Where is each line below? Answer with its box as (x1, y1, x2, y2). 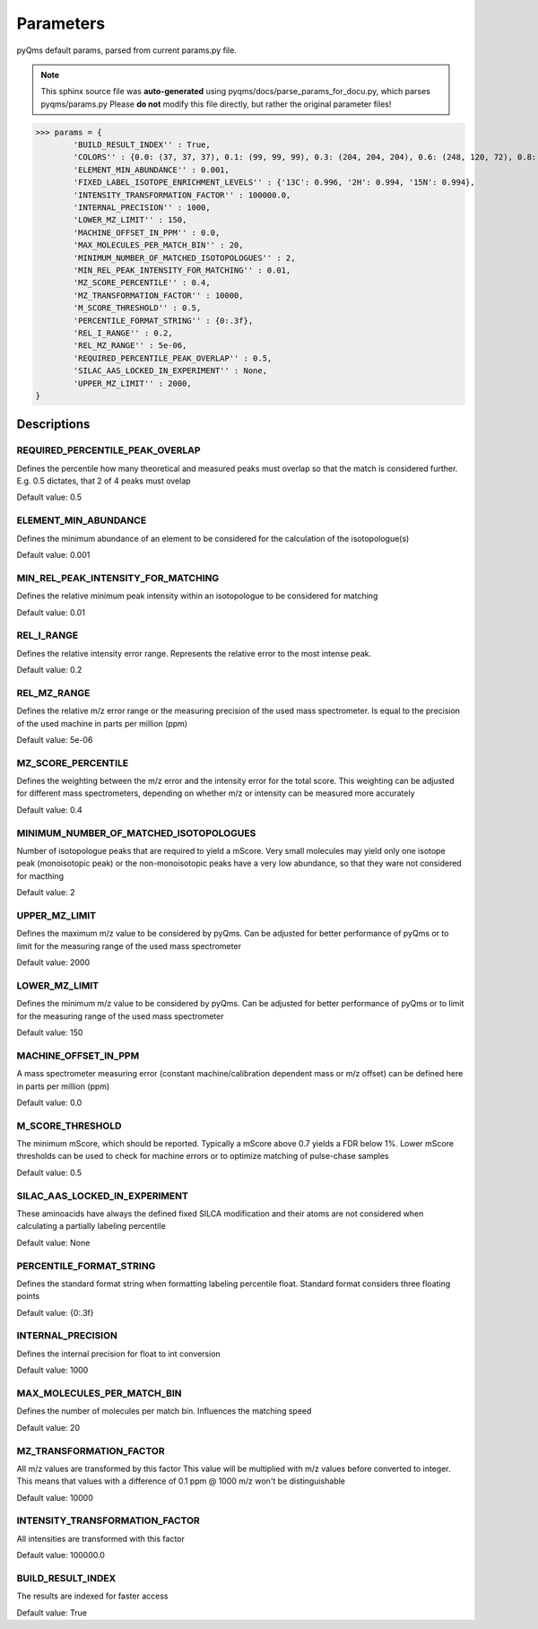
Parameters (16, 13, 106, 33)
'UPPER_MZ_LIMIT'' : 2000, (73, 378, 192, 388)
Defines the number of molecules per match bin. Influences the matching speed (16, 1406, 312, 1416)
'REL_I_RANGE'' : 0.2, (73, 327, 174, 338)
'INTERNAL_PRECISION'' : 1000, (73, 203, 211, 213)
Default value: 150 (16, 1027, 83, 1038)
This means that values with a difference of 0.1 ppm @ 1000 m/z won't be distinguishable (16, 1476, 345, 1486)
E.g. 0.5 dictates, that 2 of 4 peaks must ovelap (16, 475, 192, 486)
